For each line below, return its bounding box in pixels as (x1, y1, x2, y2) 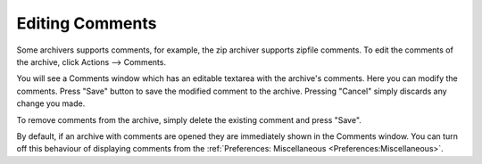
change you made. (16, 98, 86, 109)
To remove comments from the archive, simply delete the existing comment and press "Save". (16, 114, 361, 125)
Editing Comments (16, 13, 157, 33)
